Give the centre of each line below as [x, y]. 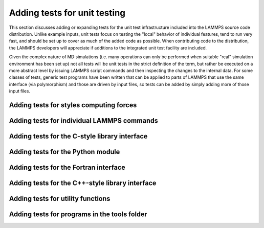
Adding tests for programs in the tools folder [78, 214]
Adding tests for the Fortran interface [67, 167]
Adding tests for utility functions [60, 198]
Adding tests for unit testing [67, 13]
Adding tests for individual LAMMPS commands [84, 121]
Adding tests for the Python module [65, 152]
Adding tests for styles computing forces [73, 105]
